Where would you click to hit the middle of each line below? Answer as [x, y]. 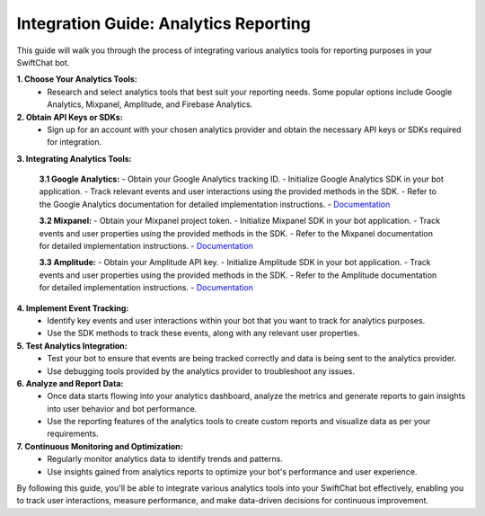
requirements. [73, 434]
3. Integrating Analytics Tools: [74, 158]
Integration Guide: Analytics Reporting [164, 23]
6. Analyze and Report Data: [70, 383]
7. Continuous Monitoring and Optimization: [100, 446]
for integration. [75, 142]
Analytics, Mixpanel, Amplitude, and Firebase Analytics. [150, 104]
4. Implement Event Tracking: [73, 308]
